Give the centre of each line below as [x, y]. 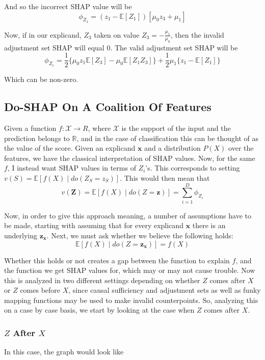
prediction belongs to [37, 138]
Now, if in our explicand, [43, 34]
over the [241, 148]
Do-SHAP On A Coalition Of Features [108, 107]
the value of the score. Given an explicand [70, 148]
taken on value [117, 34]
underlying [21, 235]
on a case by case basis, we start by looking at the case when [99, 310]
